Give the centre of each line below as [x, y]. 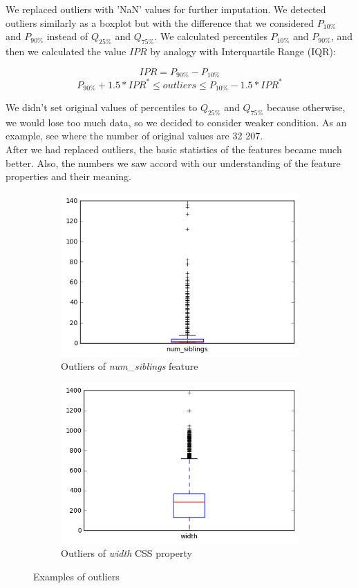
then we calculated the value [66, 51]
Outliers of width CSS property [126, 553]
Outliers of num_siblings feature [130, 366]
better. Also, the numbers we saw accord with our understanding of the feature [173, 163]
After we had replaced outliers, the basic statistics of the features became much [174, 149]
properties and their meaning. [68, 176]
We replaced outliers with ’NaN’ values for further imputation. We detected [166, 9]
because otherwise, [306, 107]
